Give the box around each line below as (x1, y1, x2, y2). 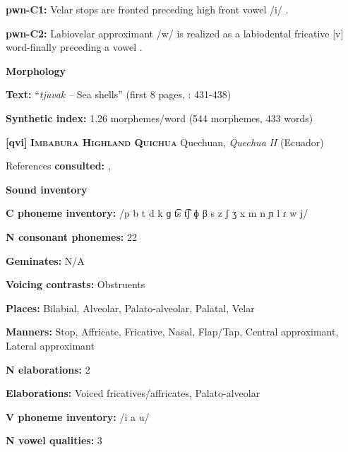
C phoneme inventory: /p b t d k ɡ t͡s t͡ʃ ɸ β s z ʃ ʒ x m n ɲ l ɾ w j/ (6, 206, 308, 220)
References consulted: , (6, 158, 111, 173)
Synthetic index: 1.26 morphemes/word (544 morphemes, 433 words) (6, 110, 313, 125)
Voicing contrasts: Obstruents (6, 277, 145, 292)
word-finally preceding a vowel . (6, 40, 143, 54)
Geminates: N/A (6, 253, 85, 268)
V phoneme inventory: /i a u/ (6, 409, 150, 424)
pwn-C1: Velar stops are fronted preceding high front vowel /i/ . (6, 2, 289, 16)
